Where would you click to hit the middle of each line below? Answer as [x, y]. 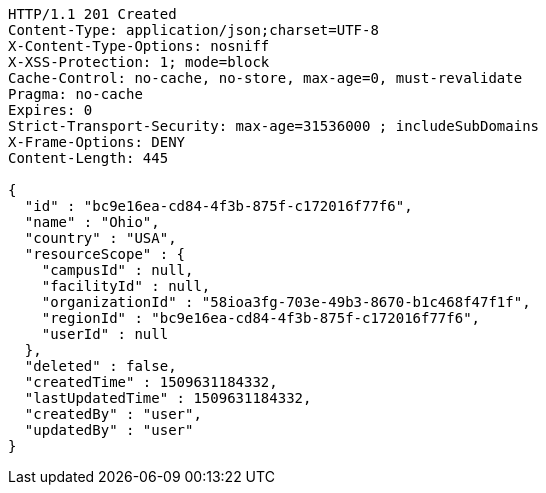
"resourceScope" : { [105, 254]
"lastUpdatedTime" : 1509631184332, [168, 398]
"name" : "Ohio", [92, 222]
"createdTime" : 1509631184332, [151, 382]
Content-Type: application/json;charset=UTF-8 [193, 30]
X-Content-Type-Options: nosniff [139, 46]
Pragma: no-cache [75, 94]
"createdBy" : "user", [113, 414]
